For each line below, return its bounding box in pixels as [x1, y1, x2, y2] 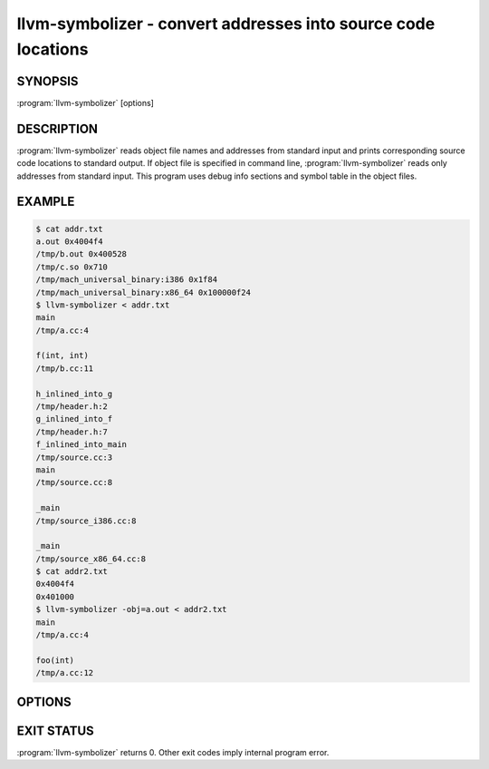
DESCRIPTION [16, 121, 99, 136]
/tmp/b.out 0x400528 [35, 249, 127, 259]
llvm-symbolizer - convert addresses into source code [16, 14, 436, 34]
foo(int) [35, 655, 75, 666]
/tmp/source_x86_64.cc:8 [35, 553, 147, 564]
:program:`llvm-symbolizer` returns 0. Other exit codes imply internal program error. [16, 746, 330, 757]
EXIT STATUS [16, 723, 94, 738]
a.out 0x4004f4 [35, 236, 103, 247]
